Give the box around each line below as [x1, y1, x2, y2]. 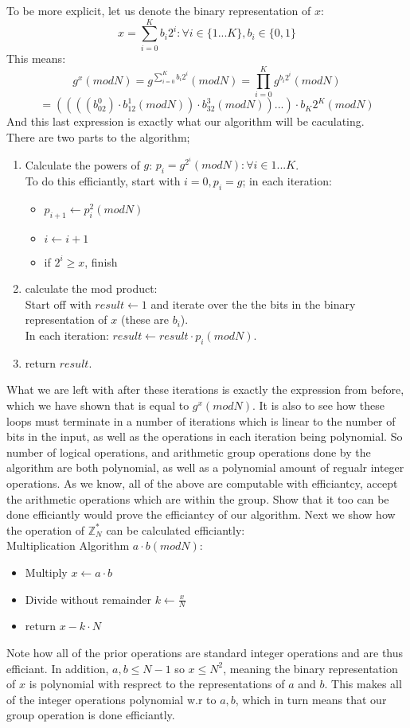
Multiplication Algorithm [6, 537, 130, 554]
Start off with [25, 295, 92, 312]
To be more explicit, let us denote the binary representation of [6, 2, 311, 18]
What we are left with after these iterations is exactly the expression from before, [6, 381, 404, 398]
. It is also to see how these [252, 397, 385, 414]
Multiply [25, 563, 68, 580]
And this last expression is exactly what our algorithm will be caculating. [6, 113, 365, 130]
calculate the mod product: [25, 280, 158, 297]
